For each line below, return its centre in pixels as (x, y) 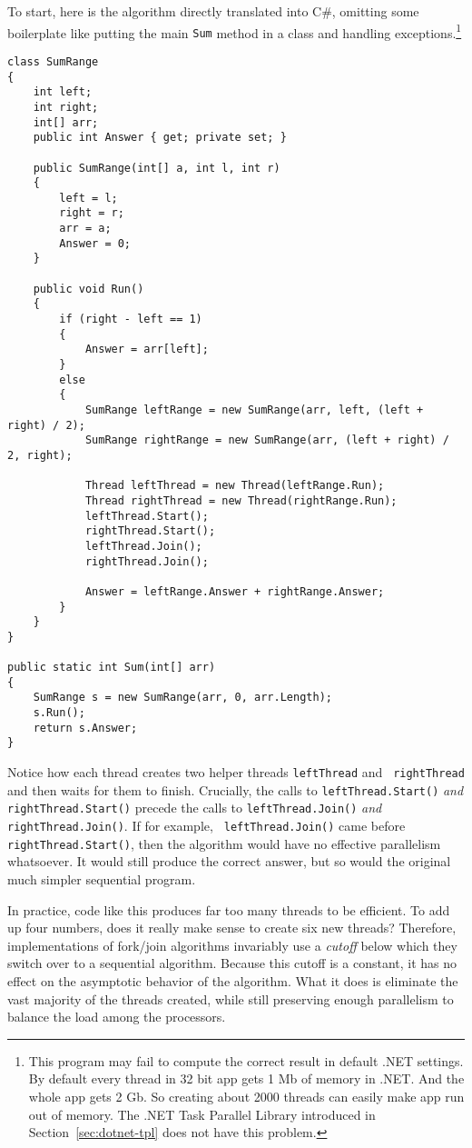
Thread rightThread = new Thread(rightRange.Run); (241, 500)
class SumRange (53, 61)
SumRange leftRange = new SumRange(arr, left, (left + (254, 410)
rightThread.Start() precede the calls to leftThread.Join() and (195, 808)
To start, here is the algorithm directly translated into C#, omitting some (213, 11)
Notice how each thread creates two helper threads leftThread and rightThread (236, 772)
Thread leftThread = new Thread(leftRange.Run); (235, 486)
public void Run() (88, 289)
